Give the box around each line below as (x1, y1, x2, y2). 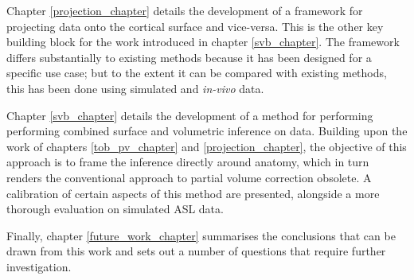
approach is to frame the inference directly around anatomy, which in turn (6, 154, 369, 170)
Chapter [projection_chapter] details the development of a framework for (6, 2, 363, 18)
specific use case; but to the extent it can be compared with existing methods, (6, 64, 387, 81)
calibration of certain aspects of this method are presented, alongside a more (6, 185, 380, 201)
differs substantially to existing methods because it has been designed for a (6, 49, 372, 65)
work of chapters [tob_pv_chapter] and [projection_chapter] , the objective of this (6, 138, 407, 154)
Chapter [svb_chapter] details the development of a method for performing (6, 107, 373, 123)
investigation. (6, 258, 72, 274)
